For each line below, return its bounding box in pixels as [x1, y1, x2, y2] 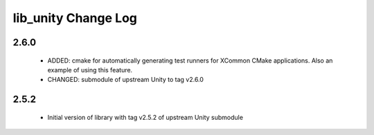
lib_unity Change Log [12, 10, 138, 25]
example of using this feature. [47, 65, 133, 74]
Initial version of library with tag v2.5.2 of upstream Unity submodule [47, 113, 244, 121]
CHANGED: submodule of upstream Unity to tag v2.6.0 [47, 76, 204, 84]
